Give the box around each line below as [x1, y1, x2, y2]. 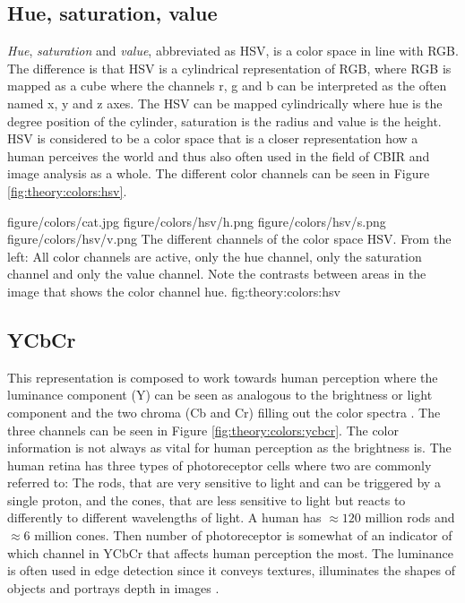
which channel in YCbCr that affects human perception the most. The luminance [7, 543, 453, 562]
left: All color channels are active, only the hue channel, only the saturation [7, 246, 422, 265]
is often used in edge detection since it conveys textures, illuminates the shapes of [7, 561, 455, 580]
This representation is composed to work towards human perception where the [7, 367, 438, 386]
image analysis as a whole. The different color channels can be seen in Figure [7, 164, 430, 183]
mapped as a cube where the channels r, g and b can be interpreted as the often [7, 76, 447, 95]
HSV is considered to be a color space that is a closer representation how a [7, 129, 418, 148]
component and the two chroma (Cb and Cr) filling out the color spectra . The [7, 402, 441, 421]
